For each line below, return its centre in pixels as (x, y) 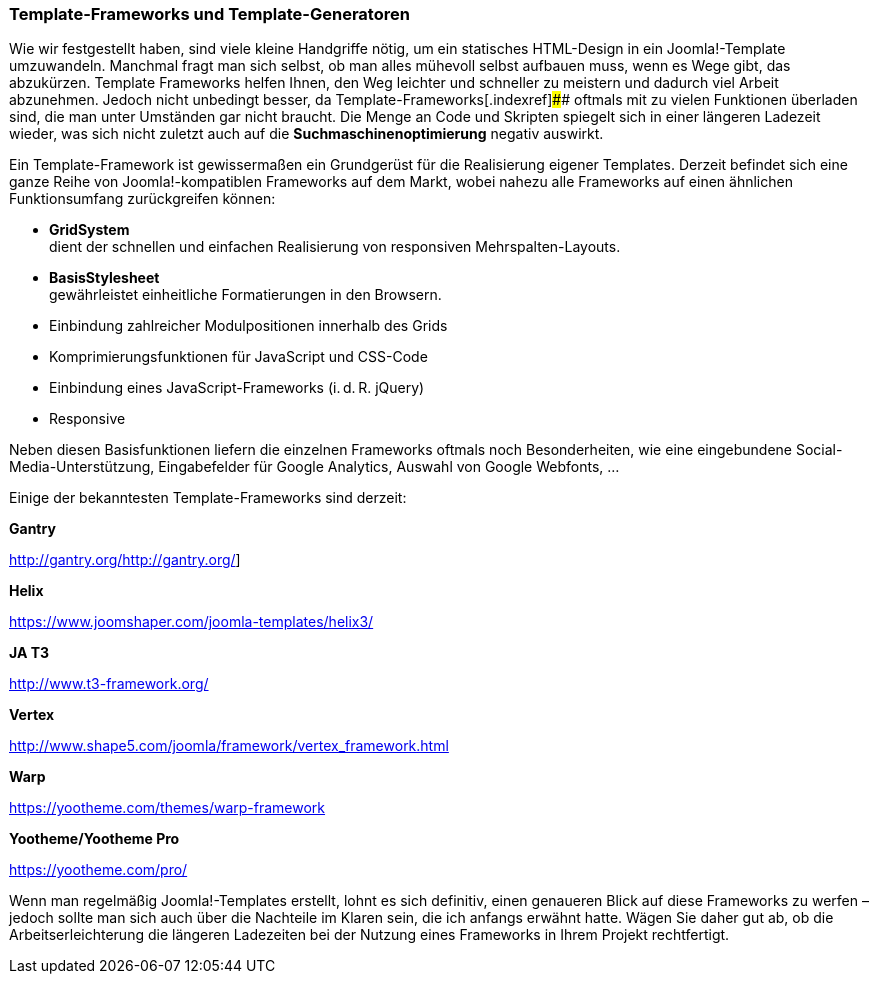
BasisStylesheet (104, 278)
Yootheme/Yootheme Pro (94, 839)
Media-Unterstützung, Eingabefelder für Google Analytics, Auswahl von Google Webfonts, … (314, 467)
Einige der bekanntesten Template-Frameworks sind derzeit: (208, 498)
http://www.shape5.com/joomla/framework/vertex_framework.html (229, 746)
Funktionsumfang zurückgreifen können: (142, 199)
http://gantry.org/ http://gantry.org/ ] (125, 560)
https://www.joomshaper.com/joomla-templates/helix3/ (191, 622)
